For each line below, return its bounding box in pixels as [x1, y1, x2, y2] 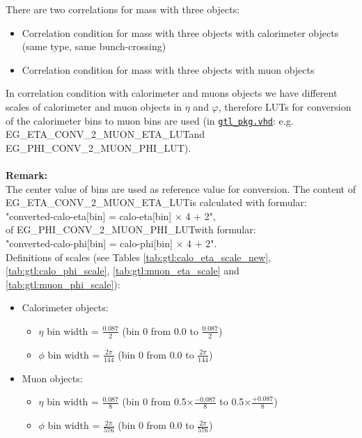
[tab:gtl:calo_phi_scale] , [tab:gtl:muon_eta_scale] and [6, 263, 239, 278]
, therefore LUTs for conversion [218, 99, 352, 114]
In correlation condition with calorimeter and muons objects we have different [6, 86, 338, 100]
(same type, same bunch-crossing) [22, 39, 166, 54]
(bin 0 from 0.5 [122, 394, 187, 409]
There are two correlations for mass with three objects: [6, 2, 240, 16]
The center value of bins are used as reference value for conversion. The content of [6, 181, 356, 196]
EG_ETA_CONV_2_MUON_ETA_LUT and [6, 127, 205, 141]
